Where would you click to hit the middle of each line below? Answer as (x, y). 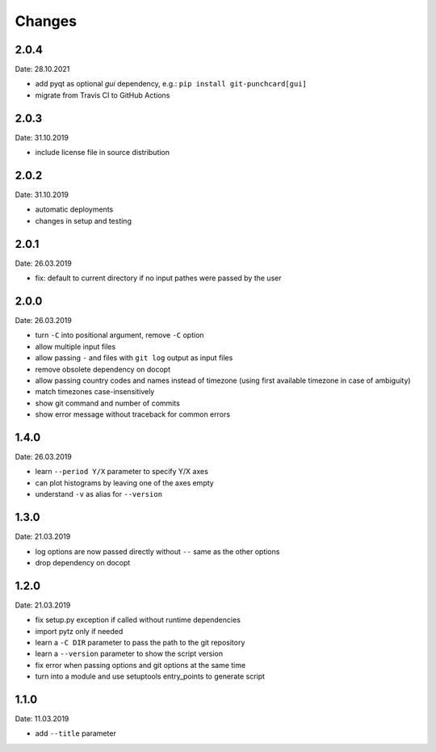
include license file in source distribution (102, 153)
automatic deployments (74, 209)
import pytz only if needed (79, 631)
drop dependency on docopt (83, 562)
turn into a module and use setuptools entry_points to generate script (150, 676)
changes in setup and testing (84, 221)
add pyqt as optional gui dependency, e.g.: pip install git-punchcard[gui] (171, 84)
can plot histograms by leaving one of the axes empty (124, 483)
